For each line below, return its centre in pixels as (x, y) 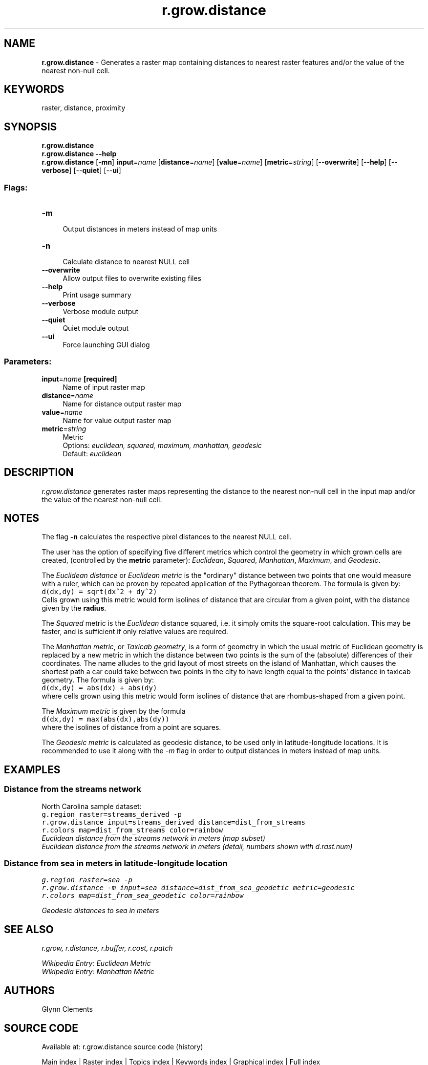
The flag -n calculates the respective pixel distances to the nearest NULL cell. (167, 537)
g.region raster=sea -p (87, 880)
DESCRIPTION (39, 472)
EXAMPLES (32, 769)
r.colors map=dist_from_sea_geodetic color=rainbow (143, 896)
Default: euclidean (92, 453)
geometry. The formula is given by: (98, 680)
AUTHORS (30, 990)
